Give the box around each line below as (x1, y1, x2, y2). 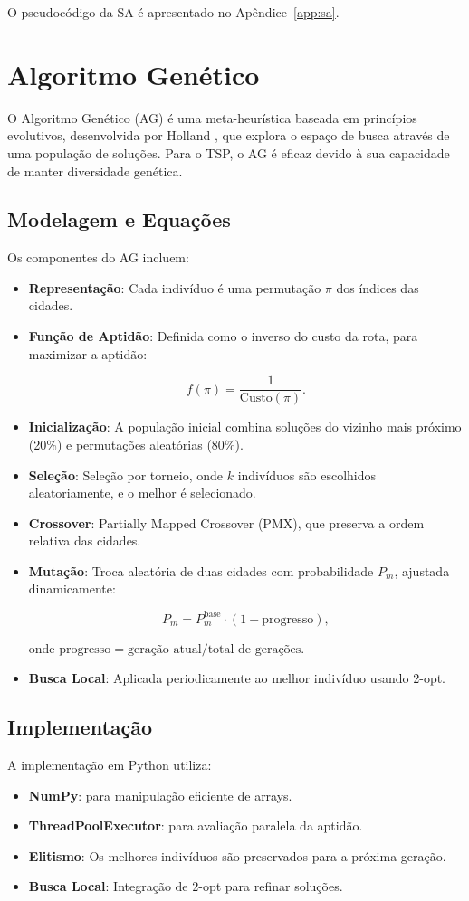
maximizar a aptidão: (28, 344, 148, 363)
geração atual (127, 642, 202, 656)
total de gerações (207, 642, 301, 656)
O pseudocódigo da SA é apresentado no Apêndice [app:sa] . (7, 3, 340, 21)
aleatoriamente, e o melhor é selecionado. (28, 483, 256, 502)
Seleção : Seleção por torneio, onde (28, 465, 224, 484)
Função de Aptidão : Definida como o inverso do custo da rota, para (28, 327, 418, 346)
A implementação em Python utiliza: (7, 754, 212, 773)
